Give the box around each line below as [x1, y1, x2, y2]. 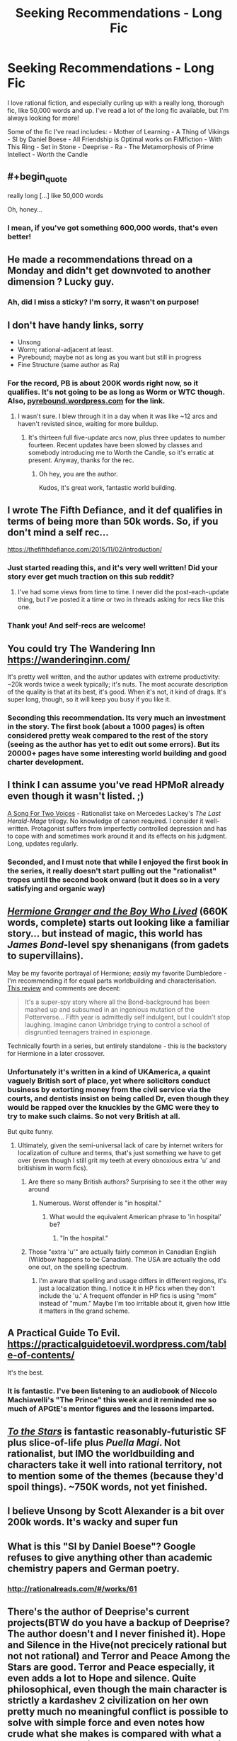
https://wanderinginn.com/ [7, 653, 131, 665]
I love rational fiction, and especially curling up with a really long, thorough [7, 98, 224, 107]
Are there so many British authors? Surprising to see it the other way [28, 1177, 228, 1186]
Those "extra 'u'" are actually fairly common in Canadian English [28, 1248, 216, 1256]
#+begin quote [7, 170, 67, 185]
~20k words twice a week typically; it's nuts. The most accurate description [7, 680, 229, 689]
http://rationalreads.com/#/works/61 [7, 1583, 137, 1593]
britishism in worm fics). [17, 1163, 88, 1172]
